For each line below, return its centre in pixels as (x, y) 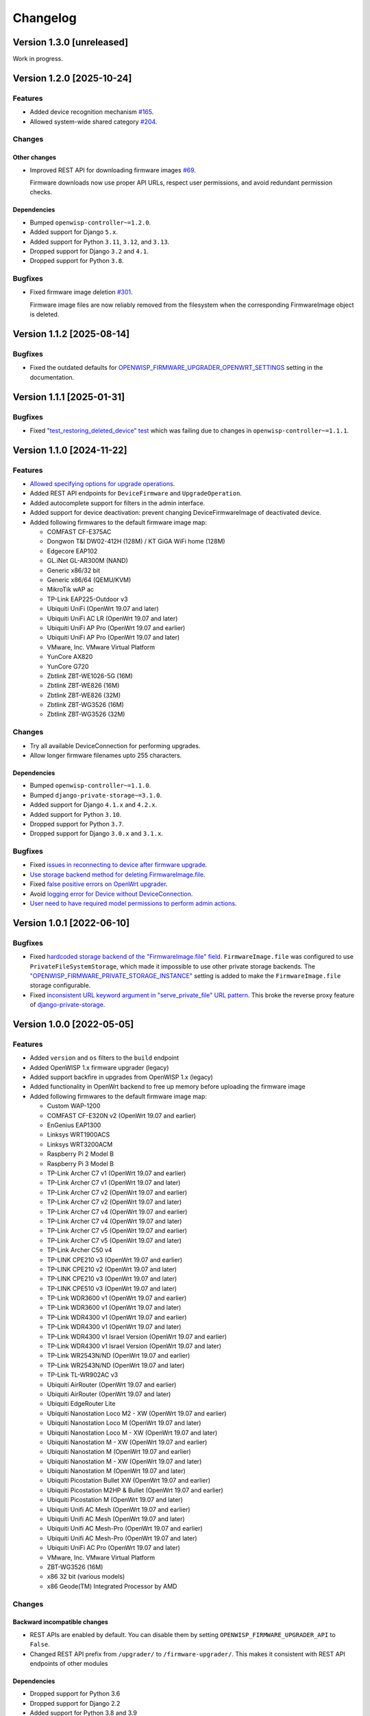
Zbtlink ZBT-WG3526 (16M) (86, 705)
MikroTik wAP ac (71, 590)
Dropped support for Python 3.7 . (77, 824)
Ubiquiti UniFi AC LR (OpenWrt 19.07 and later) (112, 618)
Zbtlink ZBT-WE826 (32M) (84, 695)
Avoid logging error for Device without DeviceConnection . (111, 894)
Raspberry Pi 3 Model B (81, 1163)
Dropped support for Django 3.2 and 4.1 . (89, 251)
